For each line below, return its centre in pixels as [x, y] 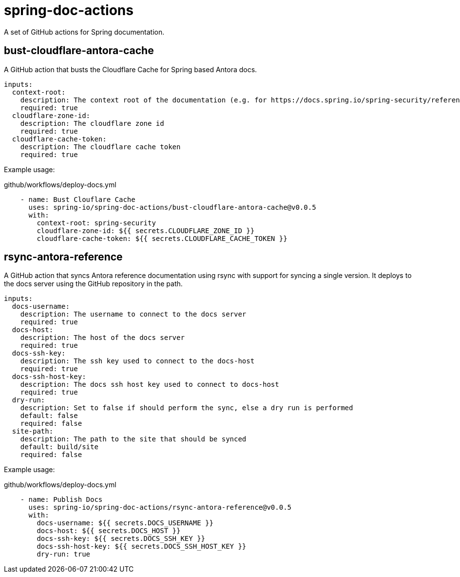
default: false [49, 416]
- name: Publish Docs [61, 500]
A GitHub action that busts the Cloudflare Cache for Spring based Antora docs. [131, 69]
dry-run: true [64, 554]
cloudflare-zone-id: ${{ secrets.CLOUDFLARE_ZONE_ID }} [146, 230]
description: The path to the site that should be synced [133, 439]
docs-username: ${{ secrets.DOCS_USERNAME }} [125, 523]
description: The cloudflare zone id [92, 123]
